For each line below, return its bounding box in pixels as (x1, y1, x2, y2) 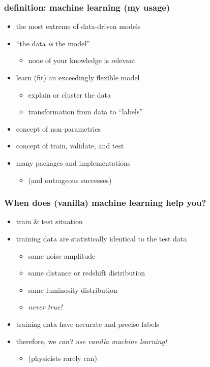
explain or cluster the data (28, 89, 111, 100)
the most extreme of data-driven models (16, 21, 141, 32)
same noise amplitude (28, 250, 96, 261)
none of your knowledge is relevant (28, 55, 136, 66)
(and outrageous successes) (28, 174, 112, 185)
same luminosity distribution (28, 284, 117, 295)
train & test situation (16, 216, 83, 227)
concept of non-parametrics (16, 123, 101, 134)
